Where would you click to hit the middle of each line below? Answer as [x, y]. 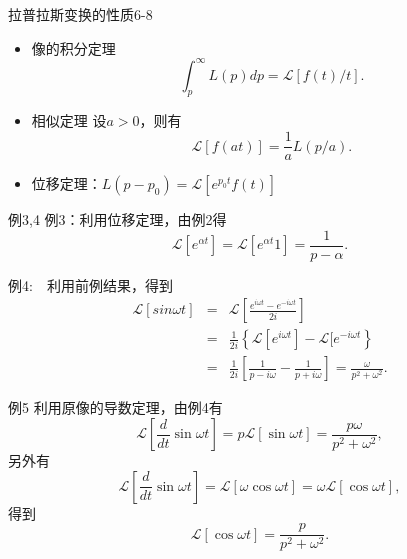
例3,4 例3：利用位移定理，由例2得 [117, 219]
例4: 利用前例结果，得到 [90, 284]
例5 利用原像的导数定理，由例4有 [115, 407]
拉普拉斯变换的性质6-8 [80, 14]
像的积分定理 [73, 47]
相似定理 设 [69, 120]
